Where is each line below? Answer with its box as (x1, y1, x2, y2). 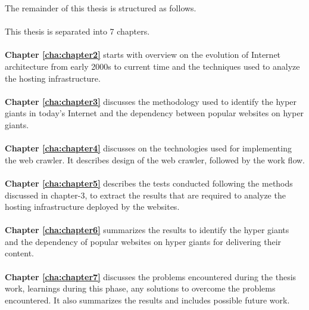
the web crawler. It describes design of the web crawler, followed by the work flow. (5, 153, 305, 166)
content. (5, 247, 34, 259)
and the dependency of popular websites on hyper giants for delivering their (5, 235, 282, 247)
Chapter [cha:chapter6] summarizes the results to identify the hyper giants (5, 224, 289, 236)
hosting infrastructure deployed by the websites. (5, 200, 180, 213)
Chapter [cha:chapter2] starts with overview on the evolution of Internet (5, 48, 281, 61)
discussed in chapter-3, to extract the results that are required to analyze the (5, 188, 286, 201)
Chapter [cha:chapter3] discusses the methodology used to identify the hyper (5, 95, 297, 107)
